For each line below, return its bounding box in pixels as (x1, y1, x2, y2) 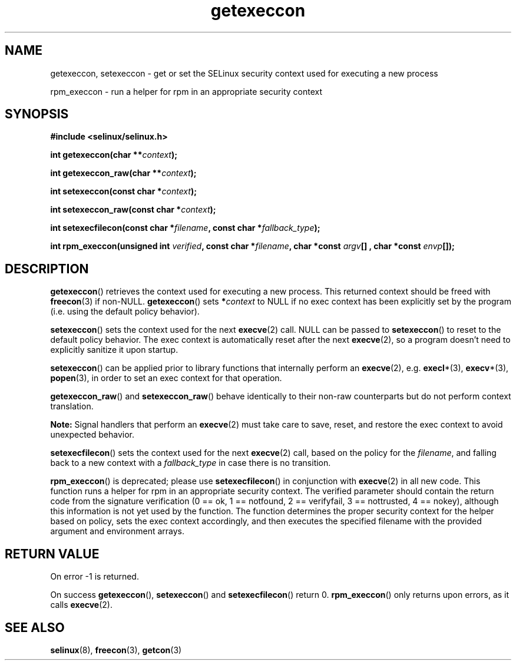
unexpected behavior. (50, 429, 135, 440)
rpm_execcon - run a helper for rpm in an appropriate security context (50, 86, 323, 97)
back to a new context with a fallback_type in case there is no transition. (50, 458, 331, 468)
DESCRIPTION (5, 261, 89, 276)
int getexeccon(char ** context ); (50, 150, 177, 160)
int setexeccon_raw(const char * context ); (50, 204, 216, 215)
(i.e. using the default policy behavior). (50, 306, 200, 317)
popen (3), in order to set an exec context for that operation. (50, 373, 282, 383)
